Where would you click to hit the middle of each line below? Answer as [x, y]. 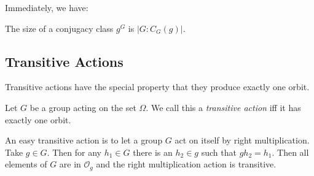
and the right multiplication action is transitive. [186, 164]
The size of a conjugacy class [59, 28]
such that [219, 152]
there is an [153, 152]
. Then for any [74, 152]
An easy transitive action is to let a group [84, 140]
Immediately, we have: [47, 7]
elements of [26, 164]
